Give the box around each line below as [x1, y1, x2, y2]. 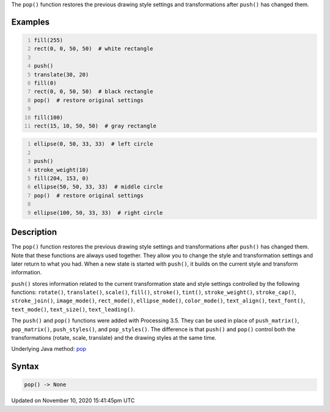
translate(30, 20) [34, 71, 89, 78]
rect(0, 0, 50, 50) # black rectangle [34, 88, 153, 95]
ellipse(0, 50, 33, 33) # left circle [34, 141, 153, 148]
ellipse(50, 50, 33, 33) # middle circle [34, 184, 163, 190]
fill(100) [34, 114, 64, 121]
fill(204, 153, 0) [34, 175, 89, 182]
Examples [11, 17, 50, 27]
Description [11, 227, 57, 238]
